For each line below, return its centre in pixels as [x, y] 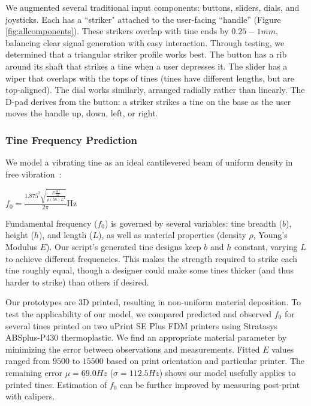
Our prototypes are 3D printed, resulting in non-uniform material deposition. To [153, 302]
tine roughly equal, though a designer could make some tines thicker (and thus [150, 270]
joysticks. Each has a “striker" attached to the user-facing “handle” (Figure [143, 19]
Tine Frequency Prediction [71, 139]
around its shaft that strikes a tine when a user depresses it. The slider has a [147, 66]
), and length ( [66, 235]
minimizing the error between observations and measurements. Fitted [133, 349]
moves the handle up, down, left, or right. [82, 113]
